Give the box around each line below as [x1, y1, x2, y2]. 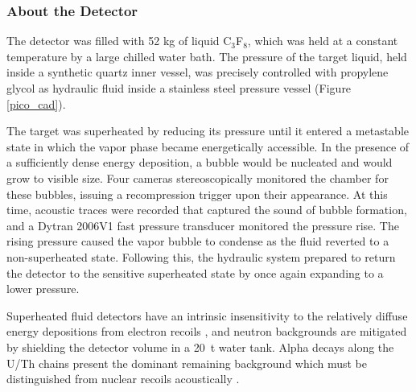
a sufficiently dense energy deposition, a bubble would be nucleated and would [6, 154, 393, 171]
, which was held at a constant [247, 32, 398, 49]
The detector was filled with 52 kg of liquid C [6, 32, 232, 49]
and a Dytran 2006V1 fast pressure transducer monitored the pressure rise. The [6, 217, 399, 233]
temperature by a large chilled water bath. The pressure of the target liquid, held [6, 47, 407, 64]
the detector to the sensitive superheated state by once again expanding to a [6, 264, 384, 281]
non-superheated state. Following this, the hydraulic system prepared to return [6, 248, 396, 265]
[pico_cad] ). [6, 95, 66, 112]
